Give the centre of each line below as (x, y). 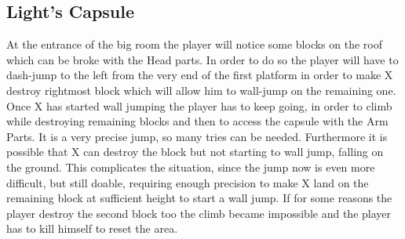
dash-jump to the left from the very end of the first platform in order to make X (200, 75)
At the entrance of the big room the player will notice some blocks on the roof (194, 44)
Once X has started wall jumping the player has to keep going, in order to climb (199, 105)
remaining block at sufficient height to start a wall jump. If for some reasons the (199, 198)
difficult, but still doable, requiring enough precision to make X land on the (188, 182)
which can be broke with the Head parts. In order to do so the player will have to (202, 59)
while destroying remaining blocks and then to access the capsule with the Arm (197, 121)
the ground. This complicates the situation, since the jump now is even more (191, 167)
